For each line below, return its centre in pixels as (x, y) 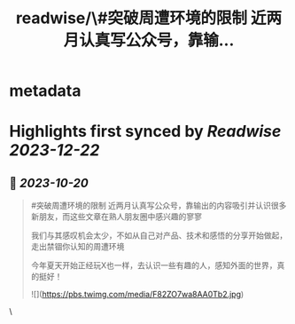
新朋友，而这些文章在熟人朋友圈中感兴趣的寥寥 (116, 217)
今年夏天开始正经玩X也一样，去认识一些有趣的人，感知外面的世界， (154, 265)
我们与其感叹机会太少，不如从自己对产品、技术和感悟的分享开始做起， (159, 235)
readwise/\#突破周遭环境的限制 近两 (149, 18)
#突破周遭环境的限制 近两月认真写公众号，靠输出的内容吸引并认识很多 (159, 206)
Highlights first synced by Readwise (145, 132)
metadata (45, 91)
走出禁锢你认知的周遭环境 (78, 247)
